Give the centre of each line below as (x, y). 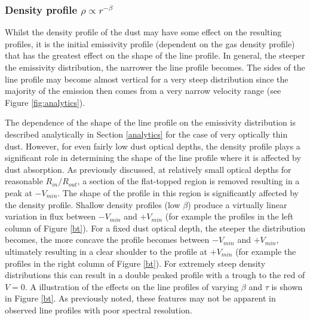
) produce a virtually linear (237, 204)
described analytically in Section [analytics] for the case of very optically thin (146, 134)
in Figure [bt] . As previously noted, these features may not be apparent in (140, 298)
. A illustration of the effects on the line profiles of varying (132, 286)
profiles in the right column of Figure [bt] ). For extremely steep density (135, 263)
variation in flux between (50, 216)
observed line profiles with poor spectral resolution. (99, 310)
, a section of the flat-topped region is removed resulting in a (188, 181)
